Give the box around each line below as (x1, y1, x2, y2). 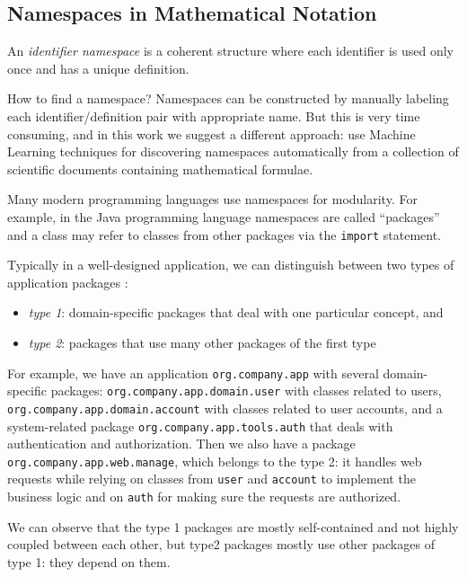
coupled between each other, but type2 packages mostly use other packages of (7, 535, 435, 554)
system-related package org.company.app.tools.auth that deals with (7, 416, 393, 435)
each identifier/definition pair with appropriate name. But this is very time (7, 106, 420, 125)
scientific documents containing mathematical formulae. (7, 159, 313, 178)
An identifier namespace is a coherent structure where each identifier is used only (7, 41, 454, 60)
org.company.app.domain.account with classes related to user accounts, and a (7, 398, 443, 417)
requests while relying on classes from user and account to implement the (7, 469, 416, 488)
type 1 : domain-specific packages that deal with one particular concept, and (28, 303, 444, 322)
